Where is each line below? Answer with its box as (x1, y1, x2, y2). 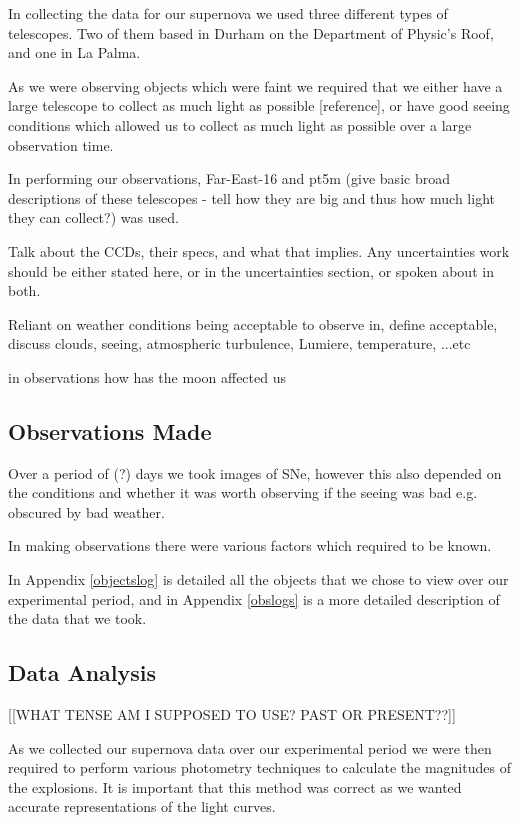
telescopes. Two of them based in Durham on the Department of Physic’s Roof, (8, 22, 494, 43)
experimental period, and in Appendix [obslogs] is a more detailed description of (8, 588, 500, 609)
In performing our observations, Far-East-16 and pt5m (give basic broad (8, 168, 450, 189)
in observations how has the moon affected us (8, 366, 286, 387)
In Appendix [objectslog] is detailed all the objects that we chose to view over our (8, 569, 509, 590)
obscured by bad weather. (8, 501, 165, 522)
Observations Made (8, 415, 212, 446)
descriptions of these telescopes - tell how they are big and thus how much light (8, 187, 495, 208)
